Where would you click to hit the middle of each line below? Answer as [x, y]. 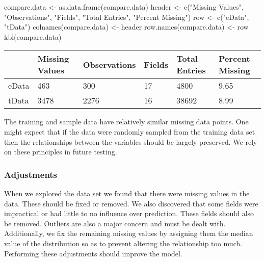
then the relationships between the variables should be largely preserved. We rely [131, 141]
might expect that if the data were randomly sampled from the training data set [130, 131]
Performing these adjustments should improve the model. [93, 253]
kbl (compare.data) [33, 36]
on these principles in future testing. [61, 152]
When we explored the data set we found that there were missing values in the [127, 193]
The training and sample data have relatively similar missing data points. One [126, 122]
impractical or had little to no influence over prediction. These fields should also [129, 213]
